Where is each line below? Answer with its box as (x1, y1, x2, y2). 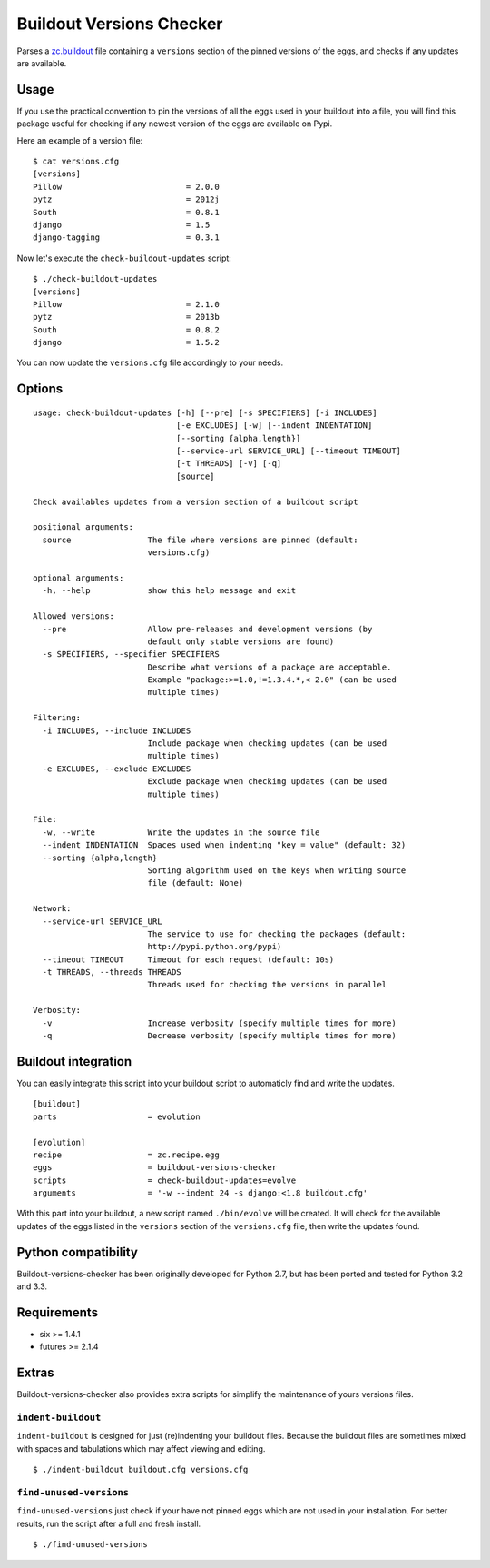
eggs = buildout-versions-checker (33, 1163, 277, 1173)
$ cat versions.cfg (33, 156, 120, 167)
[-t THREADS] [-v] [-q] (175, 459, 282, 469)
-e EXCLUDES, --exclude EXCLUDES (42, 763, 191, 774)
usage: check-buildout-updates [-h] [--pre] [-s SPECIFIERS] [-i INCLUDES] (33, 407, 377, 418)
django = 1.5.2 (33, 337, 220, 348)
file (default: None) (147, 878, 244, 888)
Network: (33, 904, 72, 914)
